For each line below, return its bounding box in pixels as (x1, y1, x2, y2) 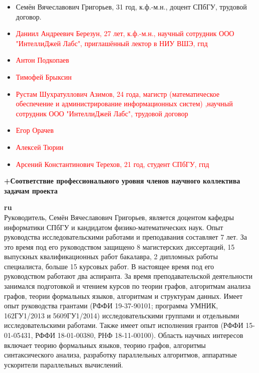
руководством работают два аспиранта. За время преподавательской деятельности (4, 271, 252, 281)
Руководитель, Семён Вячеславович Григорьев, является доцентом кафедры (4, 212, 234, 222)
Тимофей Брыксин (16, 71, 72, 82)
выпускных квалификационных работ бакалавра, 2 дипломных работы (4, 251, 218, 262)
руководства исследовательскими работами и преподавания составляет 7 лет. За (4, 232, 247, 242)
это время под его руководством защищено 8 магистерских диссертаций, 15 (4, 241, 235, 252)
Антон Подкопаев (16, 55, 69, 65)
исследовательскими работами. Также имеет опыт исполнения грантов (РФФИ (4, 320, 243, 330)
